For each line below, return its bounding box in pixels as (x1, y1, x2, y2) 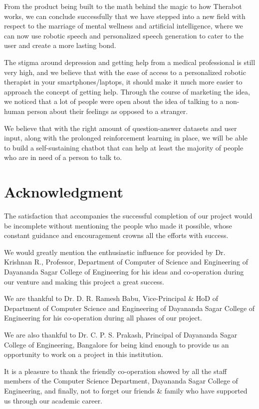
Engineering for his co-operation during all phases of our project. (4, 312, 202, 323)
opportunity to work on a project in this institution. (4, 349, 163, 359)
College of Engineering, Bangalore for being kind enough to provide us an (4, 339, 229, 349)
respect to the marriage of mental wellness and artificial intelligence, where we (4, 20, 243, 31)
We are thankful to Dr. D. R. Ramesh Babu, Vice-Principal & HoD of (4, 293, 218, 303)
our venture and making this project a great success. (4, 276, 164, 286)
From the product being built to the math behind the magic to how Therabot (4, 1, 242, 11)
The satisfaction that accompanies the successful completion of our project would (4, 210, 253, 221)
